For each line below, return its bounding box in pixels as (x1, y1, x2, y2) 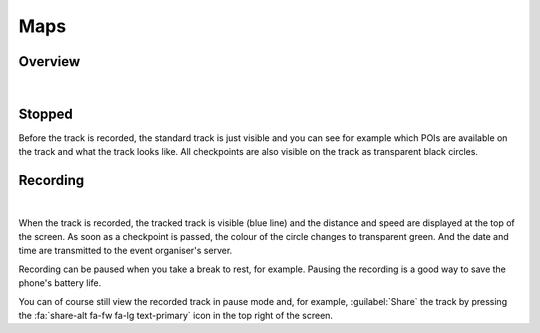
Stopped (18, 105, 74, 122)
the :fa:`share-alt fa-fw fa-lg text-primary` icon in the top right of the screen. (18, 310, 334, 321)
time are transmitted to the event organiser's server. (18, 245, 233, 257)
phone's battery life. (18, 277, 102, 289)
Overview (18, 53, 81, 70)
